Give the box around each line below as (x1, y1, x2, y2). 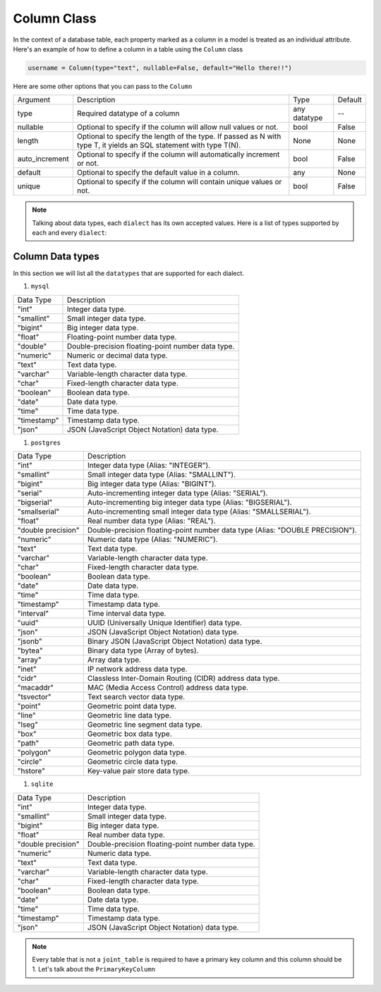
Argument (17, 95, 51, 105)
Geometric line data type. (87, 710, 172, 720)
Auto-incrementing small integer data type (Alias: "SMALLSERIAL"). (87, 507, 311, 516)
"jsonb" (17, 636, 42, 646)
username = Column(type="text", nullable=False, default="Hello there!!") (28, 63, 293, 72)
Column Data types (13, 250, 100, 262)
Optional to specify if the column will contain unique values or (76, 177, 282, 187)
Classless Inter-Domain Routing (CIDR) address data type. (87, 674, 280, 684)
